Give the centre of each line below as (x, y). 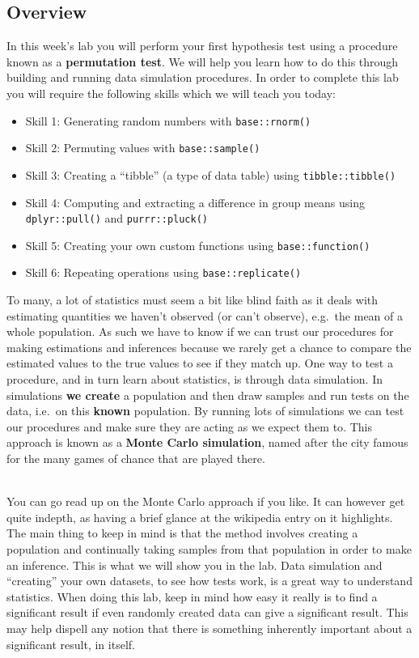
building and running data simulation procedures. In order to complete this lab (203, 77)
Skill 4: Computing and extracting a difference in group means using (195, 202)
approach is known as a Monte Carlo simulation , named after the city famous (207, 442)
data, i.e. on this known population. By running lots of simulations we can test (205, 411)
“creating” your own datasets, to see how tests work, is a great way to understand (209, 581)
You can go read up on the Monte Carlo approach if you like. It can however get (206, 501)
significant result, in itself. (71, 644)
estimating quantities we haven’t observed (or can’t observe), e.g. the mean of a (205, 315)
